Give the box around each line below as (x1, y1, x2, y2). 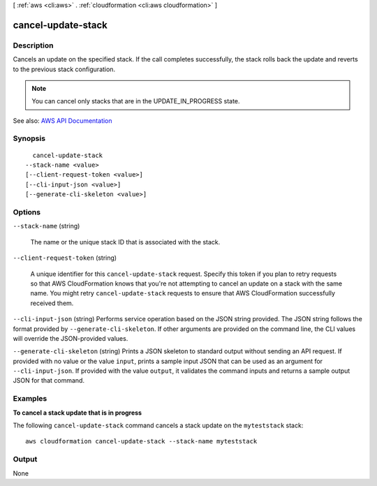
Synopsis (13, 133, 45, 143)
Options (13, 207, 41, 216)
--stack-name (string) (13, 222, 80, 230)
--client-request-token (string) (13, 253, 117, 262)
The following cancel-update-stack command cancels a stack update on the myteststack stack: (13, 421, 304, 429)
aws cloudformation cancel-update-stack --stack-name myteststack (25, 437, 258, 445)
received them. (30, 299, 74, 307)
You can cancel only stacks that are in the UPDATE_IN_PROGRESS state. (31, 97, 240, 105)
